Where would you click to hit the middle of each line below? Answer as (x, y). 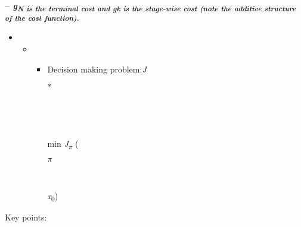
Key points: (26, 217)
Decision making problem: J (97, 69)
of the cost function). (42, 18)
